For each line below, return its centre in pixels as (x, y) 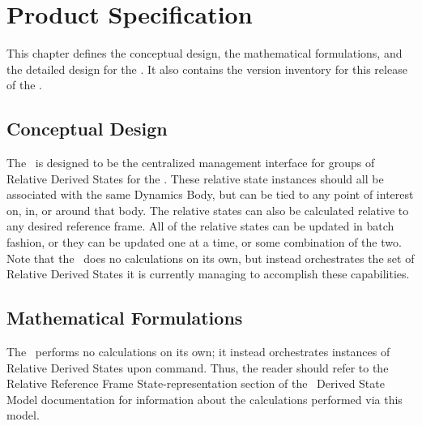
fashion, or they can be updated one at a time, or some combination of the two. (204, 242)
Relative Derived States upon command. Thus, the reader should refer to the (198, 367)
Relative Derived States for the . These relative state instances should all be (195, 178)
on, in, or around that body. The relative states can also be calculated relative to (208, 210)
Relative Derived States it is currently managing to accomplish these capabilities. (208, 274)
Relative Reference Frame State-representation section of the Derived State (196, 383)
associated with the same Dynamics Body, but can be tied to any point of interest (210, 194)
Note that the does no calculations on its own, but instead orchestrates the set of (211, 258)
